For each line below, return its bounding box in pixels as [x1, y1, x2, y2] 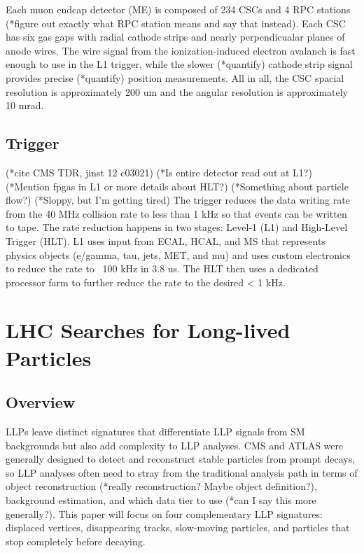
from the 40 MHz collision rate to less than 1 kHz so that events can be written [6, 206, 347, 220]
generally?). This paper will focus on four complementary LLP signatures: [6, 506, 323, 521]
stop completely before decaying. [6, 533, 146, 548]
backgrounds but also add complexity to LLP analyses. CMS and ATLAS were [6, 437, 344, 452]
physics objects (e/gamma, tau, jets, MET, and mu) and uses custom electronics [6, 247, 351, 262]
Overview [6, 391, 76, 413]
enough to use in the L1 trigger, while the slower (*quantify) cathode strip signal [6, 57, 353, 71]
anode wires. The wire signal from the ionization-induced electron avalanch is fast [6, 43, 356, 57]
